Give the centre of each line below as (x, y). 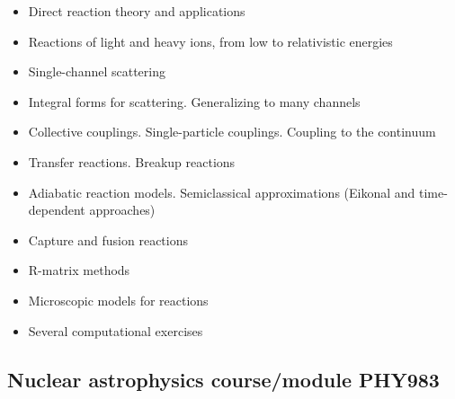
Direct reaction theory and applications (137, 11)
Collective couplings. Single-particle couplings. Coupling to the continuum (232, 132)
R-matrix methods (79, 270)
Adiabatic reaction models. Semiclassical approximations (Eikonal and (222, 192)
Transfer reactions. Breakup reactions (132, 161)
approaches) (122, 210)
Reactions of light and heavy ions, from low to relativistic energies (210, 41)
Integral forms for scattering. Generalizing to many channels (194, 101)
